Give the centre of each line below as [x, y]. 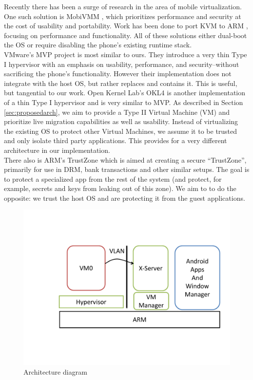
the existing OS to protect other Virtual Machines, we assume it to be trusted [121, 131]
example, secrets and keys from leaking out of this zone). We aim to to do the [120, 188]
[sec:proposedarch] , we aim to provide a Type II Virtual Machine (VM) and [117, 112]
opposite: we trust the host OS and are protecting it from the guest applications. [125, 198]
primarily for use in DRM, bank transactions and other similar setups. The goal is [127, 169]
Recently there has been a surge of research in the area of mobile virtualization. [123, 6]
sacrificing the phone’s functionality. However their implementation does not [118, 74]
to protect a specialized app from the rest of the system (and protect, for [113, 179]
